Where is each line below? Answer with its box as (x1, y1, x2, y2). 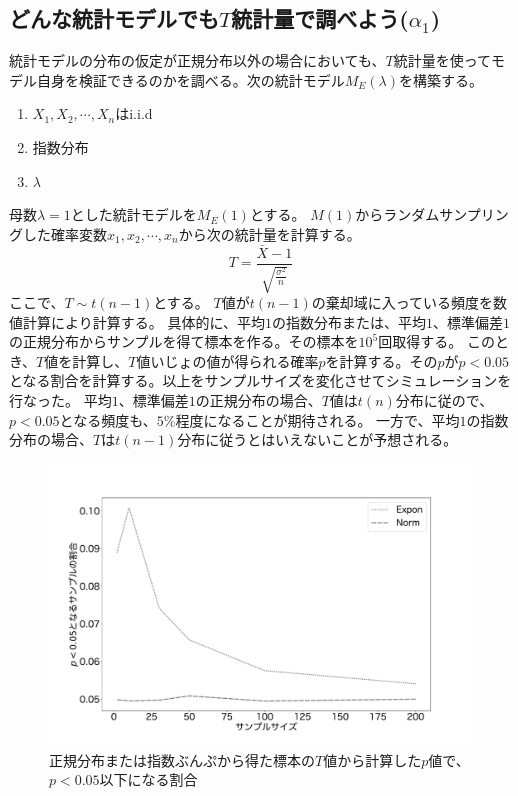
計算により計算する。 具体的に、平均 (22, 311, 265, 332)
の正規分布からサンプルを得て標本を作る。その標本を (9, 331, 359, 352)
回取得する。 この (378, 331, 495, 352)
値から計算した (323, 749, 422, 770)
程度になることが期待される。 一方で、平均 (175, 409, 460, 430)
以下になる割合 (99, 769, 198, 790)
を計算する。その (325, 350, 438, 371)
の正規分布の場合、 (195, 390, 322, 410)
